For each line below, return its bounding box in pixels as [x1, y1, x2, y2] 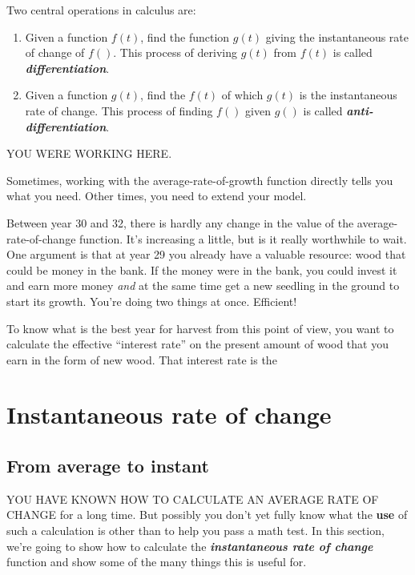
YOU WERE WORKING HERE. [6, 145, 172, 162]
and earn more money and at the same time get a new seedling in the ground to [6, 277, 400, 294]
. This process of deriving [113, 44, 238, 61]
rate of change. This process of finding [25, 102, 213, 119]
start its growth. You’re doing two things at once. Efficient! [6, 292, 297, 309]
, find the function [140, 28, 230, 45]
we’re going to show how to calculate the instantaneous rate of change [6, 537, 373, 554]
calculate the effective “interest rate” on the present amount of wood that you [6, 336, 389, 352]
